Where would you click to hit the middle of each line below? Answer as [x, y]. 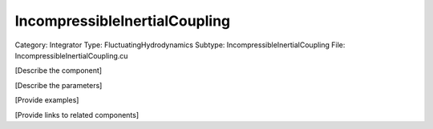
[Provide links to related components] [77, 115]
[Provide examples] [47, 100]
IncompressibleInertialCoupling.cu [71, 55]
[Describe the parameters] [59, 85]
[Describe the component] [59, 71]
